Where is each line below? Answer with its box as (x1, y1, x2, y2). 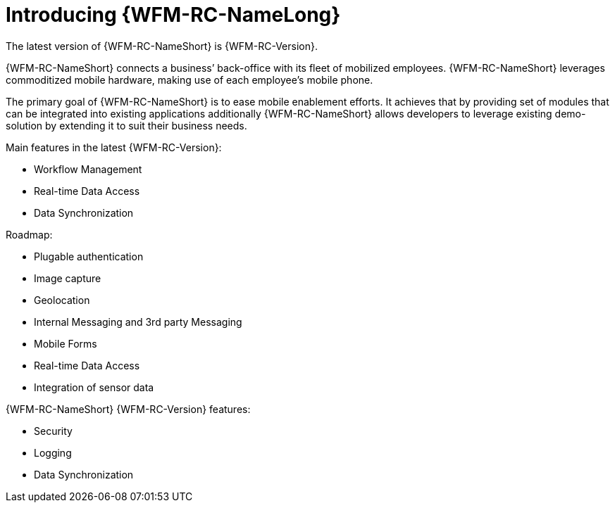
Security (34, 424, 73, 437)
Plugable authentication (34, 250, 144, 262)
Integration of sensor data (34, 381, 154, 393)
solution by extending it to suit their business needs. (6, 119, 247, 132)
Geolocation (34, 293, 90, 306)
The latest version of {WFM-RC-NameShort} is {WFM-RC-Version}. (6, 39, 318, 52)
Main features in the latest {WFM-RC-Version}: (6, 141, 222, 153)
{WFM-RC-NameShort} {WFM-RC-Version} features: (6, 402, 251, 415)
